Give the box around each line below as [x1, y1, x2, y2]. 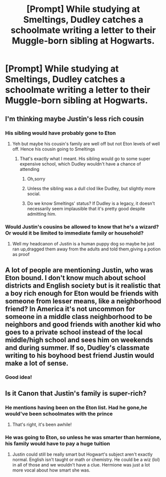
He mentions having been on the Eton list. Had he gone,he [5, 404, 148, 411]
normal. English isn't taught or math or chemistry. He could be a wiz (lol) [12, 457, 160, 463]
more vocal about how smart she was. [12, 467, 91, 473]
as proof [12, 251, 30, 257]
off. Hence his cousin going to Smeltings [12, 146, 95, 152]
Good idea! [5, 374, 32, 381]
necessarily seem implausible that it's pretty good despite [27, 205, 145, 212]
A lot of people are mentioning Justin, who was [5, 266, 154, 274]
